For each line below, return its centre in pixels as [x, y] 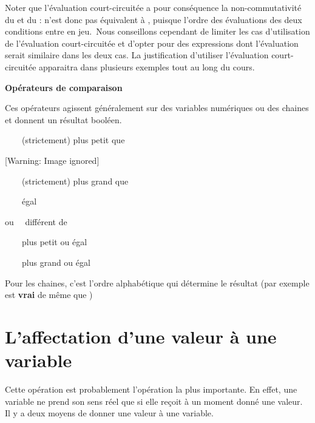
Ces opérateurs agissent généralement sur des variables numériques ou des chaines [157, 108]
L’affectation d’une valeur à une [141, 336]
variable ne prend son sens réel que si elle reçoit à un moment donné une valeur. [154, 401]
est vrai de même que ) [49, 295]
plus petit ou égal [54, 242]
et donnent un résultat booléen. [63, 119]
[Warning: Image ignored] [52, 160]
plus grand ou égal [56, 262]
